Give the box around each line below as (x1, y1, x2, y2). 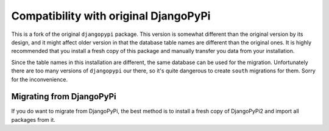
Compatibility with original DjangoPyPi (11, 9, 211, 23)
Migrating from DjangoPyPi (11, 91, 116, 102)
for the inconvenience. (11, 76, 68, 83)
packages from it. (11, 116, 56, 123)
